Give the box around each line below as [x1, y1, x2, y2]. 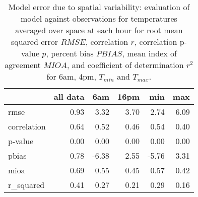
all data [53, 91, 85, 102]
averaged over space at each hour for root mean [15, 24, 183, 36]
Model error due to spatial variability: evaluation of [8, 1, 190, 13]
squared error [11, 36, 58, 47]
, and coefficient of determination [67, 59, 184, 71]
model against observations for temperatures [21, 13, 177, 24]
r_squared [8, 179, 45, 190]
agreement [5, 59, 41, 71]
